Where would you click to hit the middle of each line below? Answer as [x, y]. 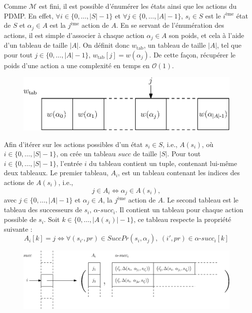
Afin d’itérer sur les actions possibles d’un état [73, 144]
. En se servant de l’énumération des [170, 25]
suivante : [18, 229]
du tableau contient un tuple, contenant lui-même [163, 163]
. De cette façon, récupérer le [192, 54]
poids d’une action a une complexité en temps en [77, 65]
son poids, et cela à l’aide [207, 35]
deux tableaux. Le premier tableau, [56, 173]
